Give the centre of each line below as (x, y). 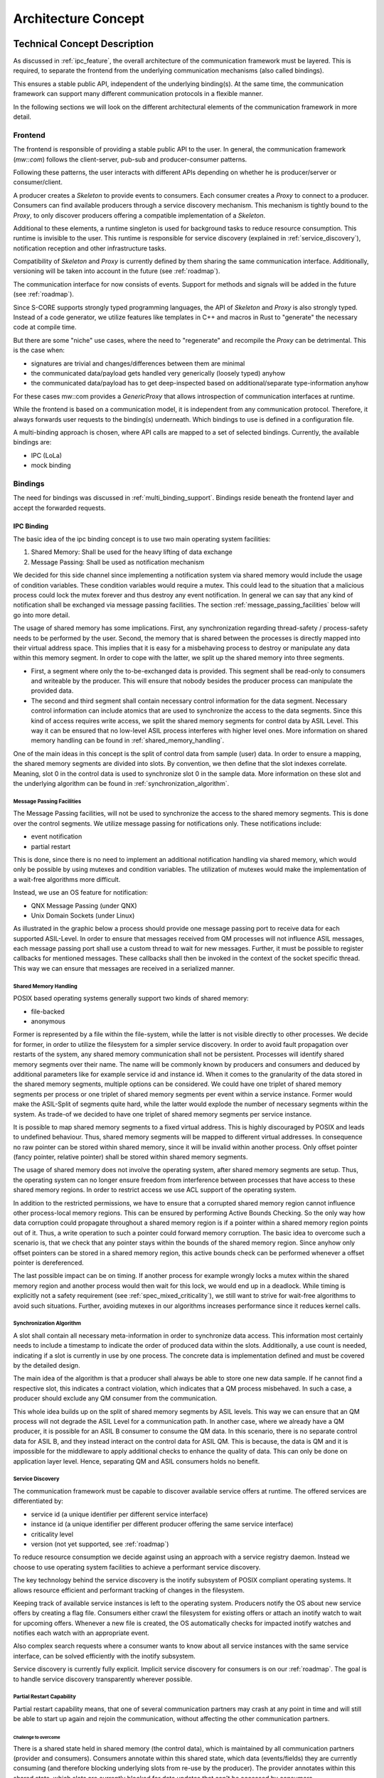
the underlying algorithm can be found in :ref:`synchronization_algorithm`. (121, 783)
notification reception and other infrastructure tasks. (90, 248)
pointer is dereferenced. (49, 1262)
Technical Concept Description (84, 44)
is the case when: (39, 350)
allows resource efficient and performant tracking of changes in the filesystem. (129, 1590)
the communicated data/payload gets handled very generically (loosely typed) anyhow (158, 373)
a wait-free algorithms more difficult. (67, 879)
